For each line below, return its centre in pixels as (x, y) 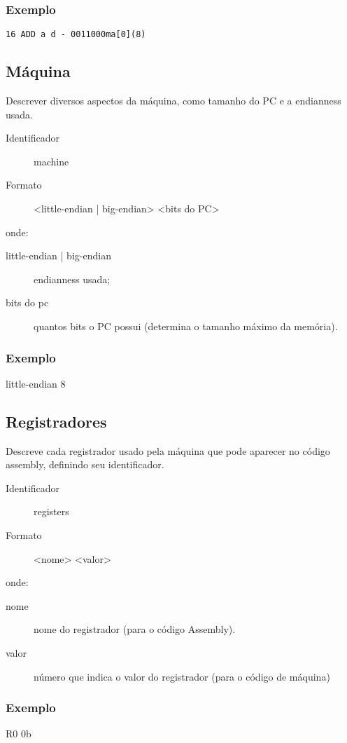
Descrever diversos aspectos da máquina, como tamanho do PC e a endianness (173, 101)
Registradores (56, 421)
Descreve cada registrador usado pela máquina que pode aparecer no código (168, 450)
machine (51, 161)
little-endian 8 (36, 383)
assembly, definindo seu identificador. (85, 464)
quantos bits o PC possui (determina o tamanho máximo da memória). (186, 326)
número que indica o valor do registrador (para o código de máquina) (182, 676)
